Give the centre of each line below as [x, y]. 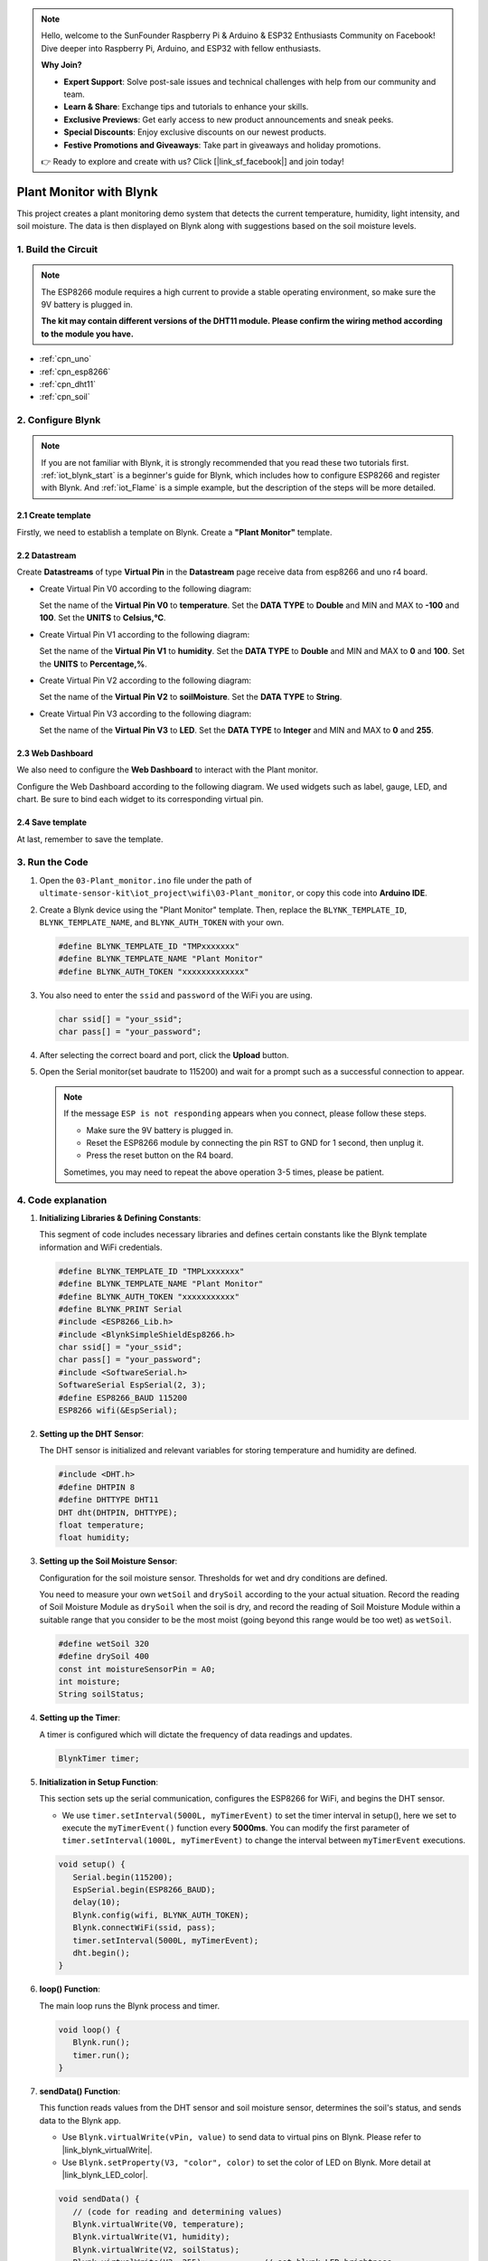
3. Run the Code [53, 862]
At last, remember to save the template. [90, 839]
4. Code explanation [62, 1200]
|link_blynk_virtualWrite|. [107, 2150]
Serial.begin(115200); [123, 1877]
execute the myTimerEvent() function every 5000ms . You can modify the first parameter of [236, 1828]
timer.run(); [102, 2055]
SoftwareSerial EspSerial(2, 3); [132, 1385]
